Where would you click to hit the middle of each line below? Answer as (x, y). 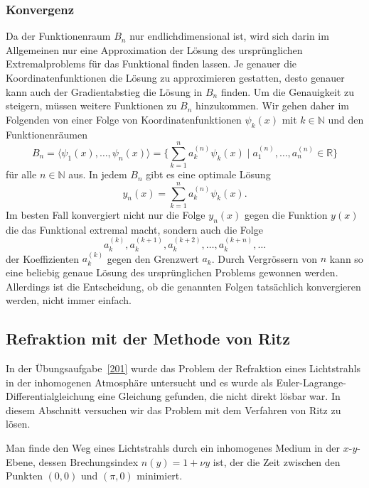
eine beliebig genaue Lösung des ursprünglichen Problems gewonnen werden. (172, 272)
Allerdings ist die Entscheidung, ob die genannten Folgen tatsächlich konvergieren (183, 286)
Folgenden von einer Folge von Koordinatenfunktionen (124, 119)
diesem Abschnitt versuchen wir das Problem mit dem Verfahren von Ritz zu (173, 410)
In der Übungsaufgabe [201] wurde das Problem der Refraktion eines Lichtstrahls (183, 368)
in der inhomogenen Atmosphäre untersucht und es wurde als (139, 382)
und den (346, 119)
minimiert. (160, 476)
